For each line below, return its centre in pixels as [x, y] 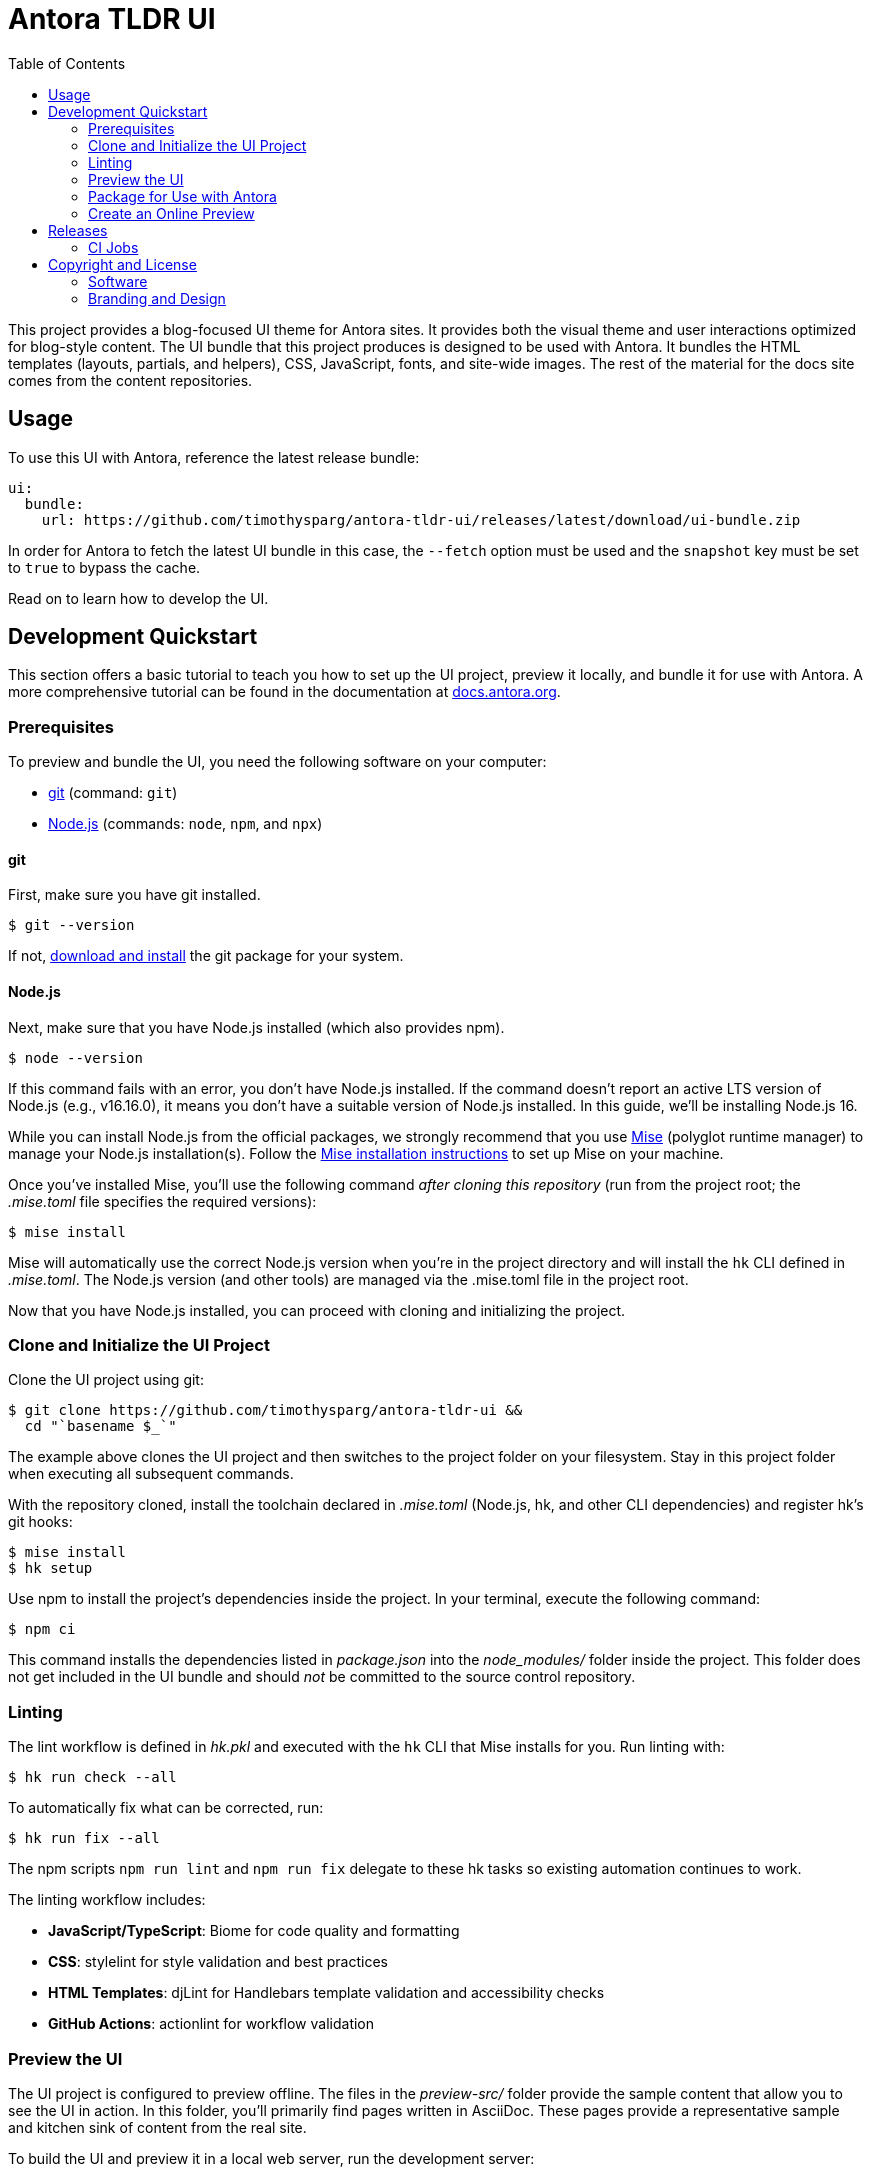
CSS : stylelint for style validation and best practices [218, 1962]
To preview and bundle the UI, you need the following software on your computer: [277, 762]
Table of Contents [67, 63]
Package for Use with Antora [182, 196]
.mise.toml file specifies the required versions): [162, 1201]
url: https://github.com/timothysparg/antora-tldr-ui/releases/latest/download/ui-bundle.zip [421, 519]
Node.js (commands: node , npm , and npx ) [185, 824]
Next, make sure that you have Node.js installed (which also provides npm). [256, 1027]
